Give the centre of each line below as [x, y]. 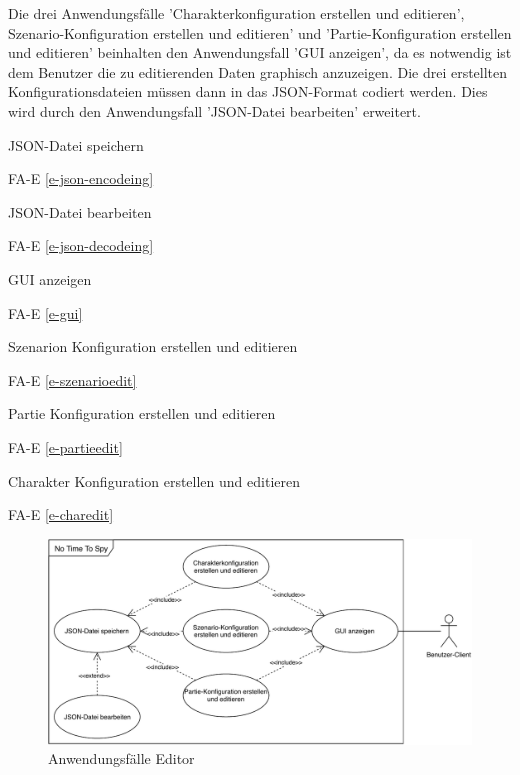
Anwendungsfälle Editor [121, 758]
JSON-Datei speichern [76, 144]
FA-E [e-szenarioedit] [72, 379]
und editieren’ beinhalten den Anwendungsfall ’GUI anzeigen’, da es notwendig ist [260, 52]
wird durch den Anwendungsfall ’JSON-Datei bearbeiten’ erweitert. [214, 110]
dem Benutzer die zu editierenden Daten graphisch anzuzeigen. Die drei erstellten [258, 71]
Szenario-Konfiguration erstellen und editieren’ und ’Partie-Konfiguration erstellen [260, 32]
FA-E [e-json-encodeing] [81, 178]
